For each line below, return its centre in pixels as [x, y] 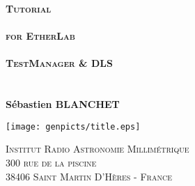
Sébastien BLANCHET [63, 104]
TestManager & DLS [59, 63]
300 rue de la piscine [51, 162]
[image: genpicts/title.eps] [73, 126]
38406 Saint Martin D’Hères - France [89, 176]
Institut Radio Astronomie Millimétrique [97, 149]
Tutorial [29, 8]
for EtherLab [40, 36]
